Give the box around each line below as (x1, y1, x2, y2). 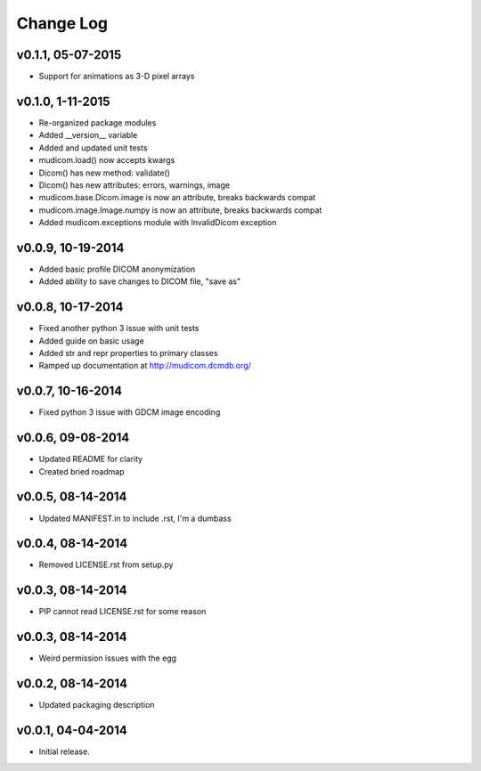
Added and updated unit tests (38, 142, 148, 153)
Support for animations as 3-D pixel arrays (38, 71, 195, 82)
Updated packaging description (38, 700, 155, 710)
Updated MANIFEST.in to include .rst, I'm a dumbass (38, 513, 232, 523)
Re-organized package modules (38, 117, 157, 128)
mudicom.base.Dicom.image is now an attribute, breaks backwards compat (38, 192, 316, 203)
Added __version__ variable (38, 130, 138, 141)
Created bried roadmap (38, 466, 125, 476)
